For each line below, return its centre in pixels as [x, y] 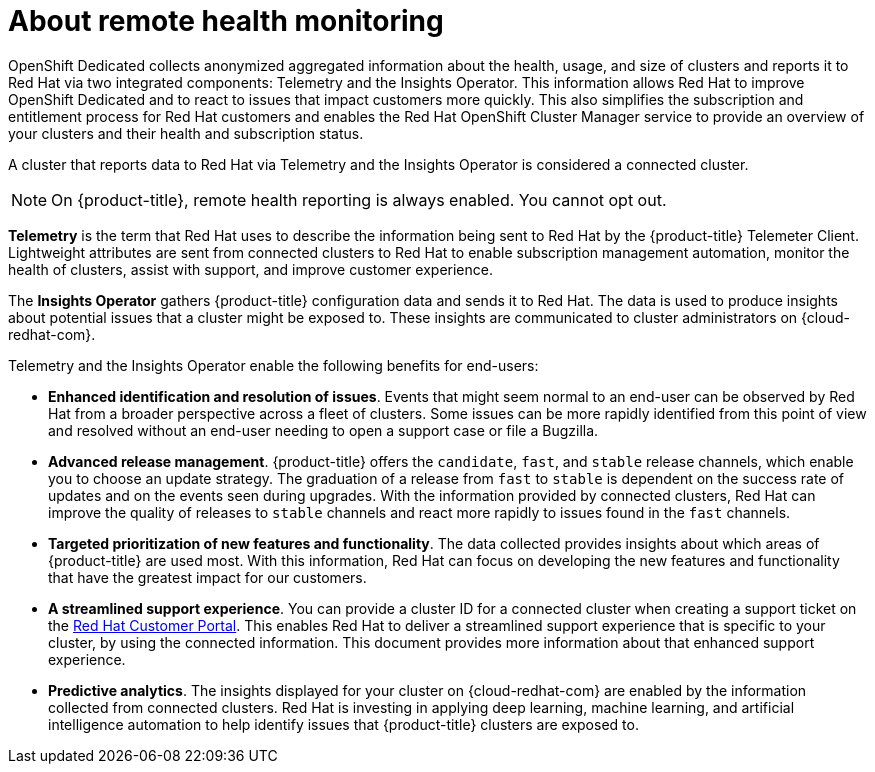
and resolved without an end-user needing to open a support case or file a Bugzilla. [323, 430]
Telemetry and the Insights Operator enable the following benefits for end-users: [273, 365]
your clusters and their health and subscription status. [186, 133]
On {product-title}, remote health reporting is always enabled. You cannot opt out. [359, 199]
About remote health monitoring [226, 21]
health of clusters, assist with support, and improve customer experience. [250, 269]
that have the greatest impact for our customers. [207, 577]
